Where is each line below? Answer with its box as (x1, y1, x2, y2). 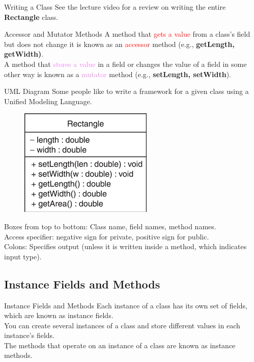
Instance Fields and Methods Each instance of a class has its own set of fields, (4, 300, 247, 310)
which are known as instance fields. (4, 310, 114, 321)
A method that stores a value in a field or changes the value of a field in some (4, 58, 247, 69)
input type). (4, 251, 42, 261)
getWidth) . (4, 49, 44, 59)
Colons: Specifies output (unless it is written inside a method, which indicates (4, 241, 247, 252)
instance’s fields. (4, 330, 55, 341)
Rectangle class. (4, 11, 59, 22)
